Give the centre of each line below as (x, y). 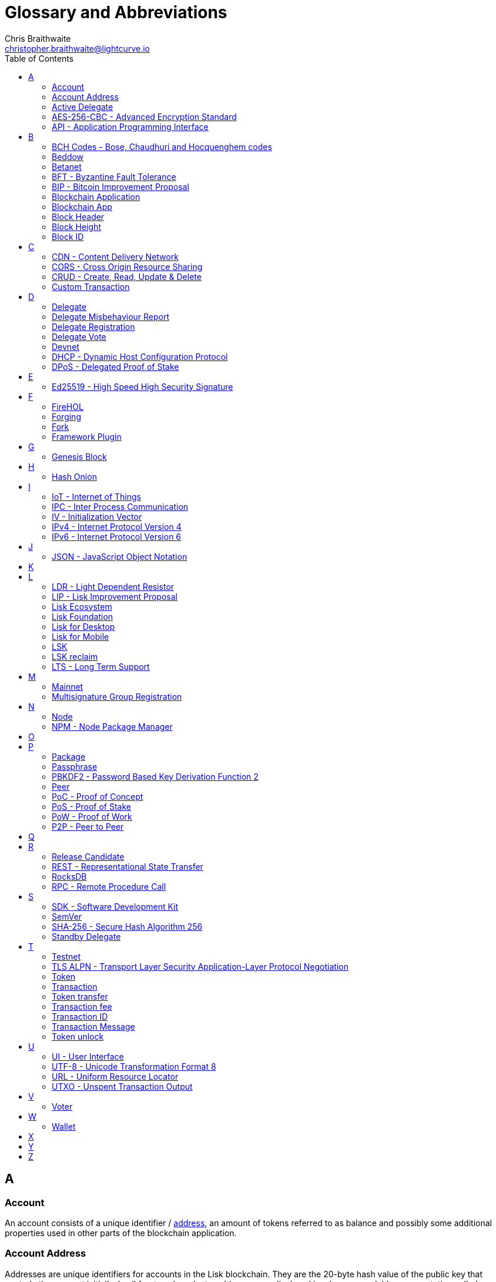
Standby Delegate (86, 936)
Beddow (68, 156)
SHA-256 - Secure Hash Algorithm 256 (127, 926)
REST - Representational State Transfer (128, 866)
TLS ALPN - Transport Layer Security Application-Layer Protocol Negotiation (200, 966)
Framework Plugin (87, 436)
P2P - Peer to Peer (88, 826)
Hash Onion (74, 476)
